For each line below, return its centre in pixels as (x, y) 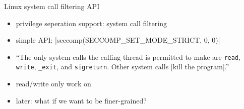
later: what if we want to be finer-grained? (81, 100)
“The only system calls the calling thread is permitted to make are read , (128, 57)
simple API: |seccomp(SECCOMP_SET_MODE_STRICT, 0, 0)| (118, 40)
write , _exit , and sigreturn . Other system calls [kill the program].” (123, 67)
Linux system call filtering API (52, 6)
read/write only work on (53, 84)
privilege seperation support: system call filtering (91, 23)
